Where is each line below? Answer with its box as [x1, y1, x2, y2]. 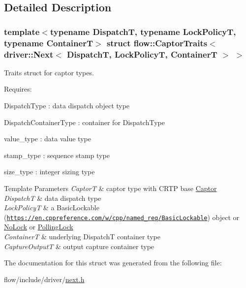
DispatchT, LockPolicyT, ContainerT [67, 48, 217, 60]
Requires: [4, 84, 32, 94]
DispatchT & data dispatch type [4, 192, 101, 203]
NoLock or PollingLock [4, 222, 73, 232]
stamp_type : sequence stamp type [4, 150, 110, 160]
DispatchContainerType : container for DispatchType [4, 117, 165, 127]
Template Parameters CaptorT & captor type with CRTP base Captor [4, 183, 217, 193]
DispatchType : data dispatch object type [4, 100, 130, 111]
